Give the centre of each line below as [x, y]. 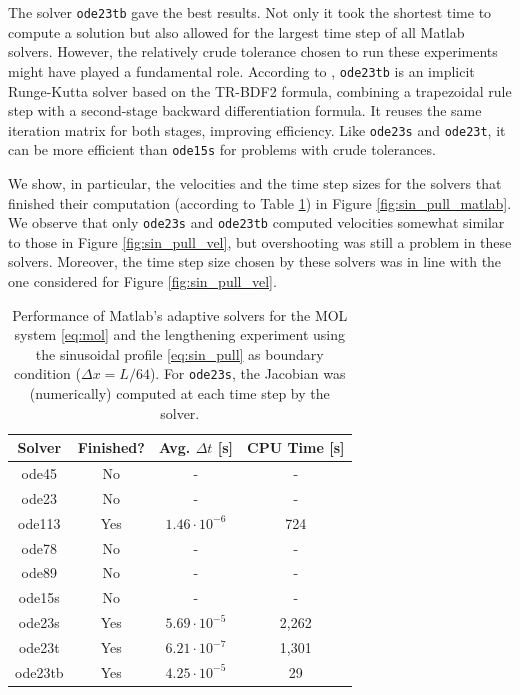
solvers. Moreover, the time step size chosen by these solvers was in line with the [255, 261]
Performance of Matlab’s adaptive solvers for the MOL [180, 314]
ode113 [39, 522]
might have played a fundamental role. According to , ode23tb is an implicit [241, 70]
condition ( [47, 373]
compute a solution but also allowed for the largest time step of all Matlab [236, 31]
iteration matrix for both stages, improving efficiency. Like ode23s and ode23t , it [257, 129]
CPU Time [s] [296, 447]
